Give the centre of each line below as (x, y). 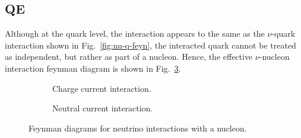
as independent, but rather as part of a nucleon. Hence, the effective (129, 57)
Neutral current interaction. (103, 108)
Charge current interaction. (102, 88)
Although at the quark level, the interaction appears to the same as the (135, 33)
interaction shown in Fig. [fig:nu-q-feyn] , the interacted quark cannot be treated (150, 45)
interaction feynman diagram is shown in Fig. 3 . (93, 68)
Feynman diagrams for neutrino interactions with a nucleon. (138, 128)
